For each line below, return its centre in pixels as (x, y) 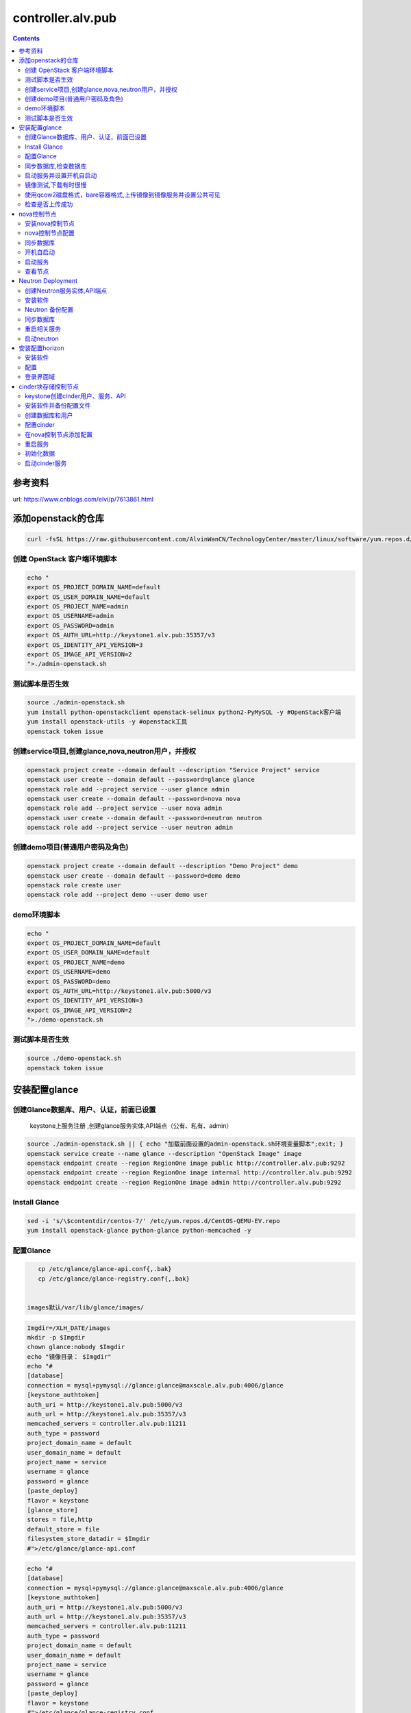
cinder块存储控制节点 (49, 386)
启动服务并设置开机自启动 (61, 175)
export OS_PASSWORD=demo (69, 981)
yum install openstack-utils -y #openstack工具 (107, 722)
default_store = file (63, 1529)
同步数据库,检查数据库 (56, 166)
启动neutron (42, 338)
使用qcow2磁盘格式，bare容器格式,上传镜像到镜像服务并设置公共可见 (123, 195)
